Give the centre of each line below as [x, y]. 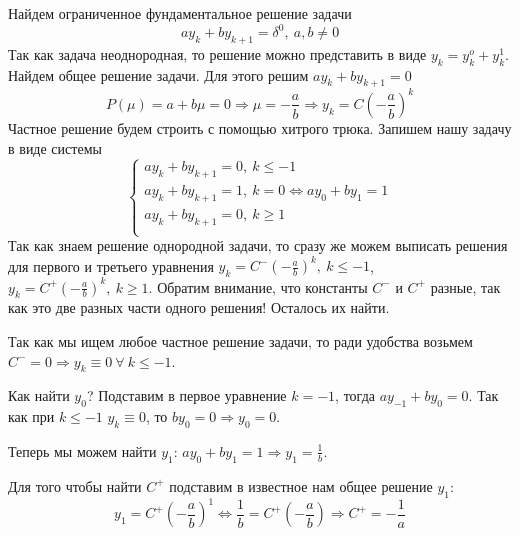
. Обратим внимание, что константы [258, 286]
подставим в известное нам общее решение [301, 485]
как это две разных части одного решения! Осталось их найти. [199, 307]
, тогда [355, 395]
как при [31, 416]
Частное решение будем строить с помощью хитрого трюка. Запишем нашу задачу [260, 127]
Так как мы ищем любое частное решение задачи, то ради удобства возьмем [240, 340]
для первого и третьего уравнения [111, 265]
